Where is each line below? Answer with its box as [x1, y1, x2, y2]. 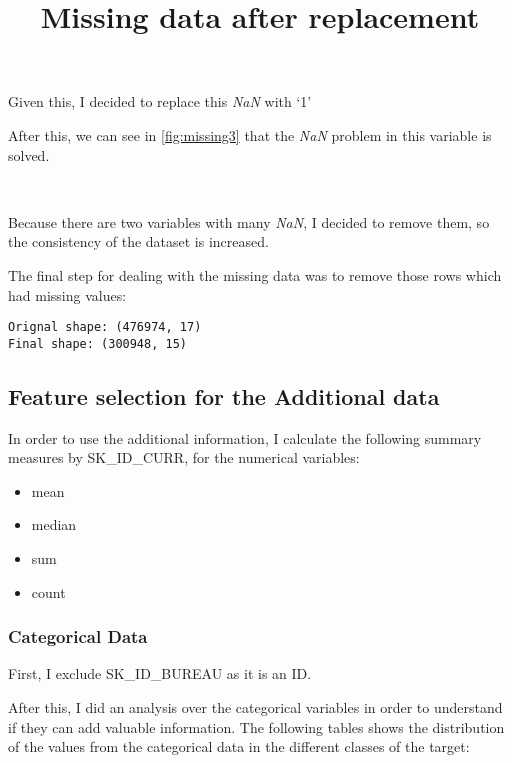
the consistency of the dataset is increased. [8, 231, 269, 252]
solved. [8, 144, 50, 165]
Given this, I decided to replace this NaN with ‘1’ [8, 91, 312, 112]
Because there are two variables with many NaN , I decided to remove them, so [8, 211, 490, 232]
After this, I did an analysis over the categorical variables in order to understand [8, 697, 503, 718]
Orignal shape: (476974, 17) [8, 320, 202, 335]
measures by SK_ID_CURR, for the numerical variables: [8, 447, 360, 468]
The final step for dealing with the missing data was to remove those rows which [8, 264, 502, 285]
